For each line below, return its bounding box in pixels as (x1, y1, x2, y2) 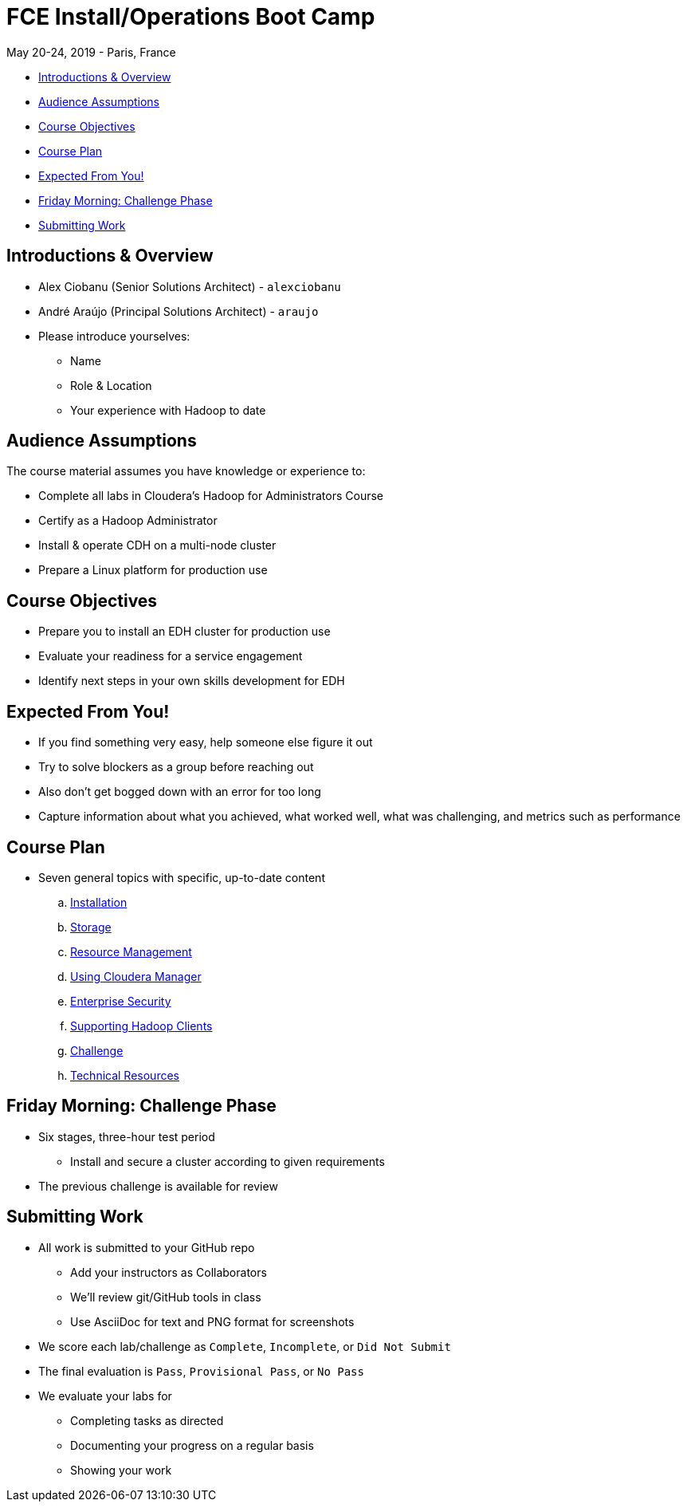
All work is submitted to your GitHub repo (38, 1240, 255, 1254)
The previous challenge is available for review (38, 1179, 278, 1193)
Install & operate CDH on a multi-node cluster (38, 538, 277, 553)
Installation (70, 895, 128, 909)
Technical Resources (70, 1068, 179, 1082)
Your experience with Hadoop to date (70, 403, 266, 417)
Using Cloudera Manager (70, 969, 202, 983)
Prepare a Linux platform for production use (38, 563, 268, 577)
